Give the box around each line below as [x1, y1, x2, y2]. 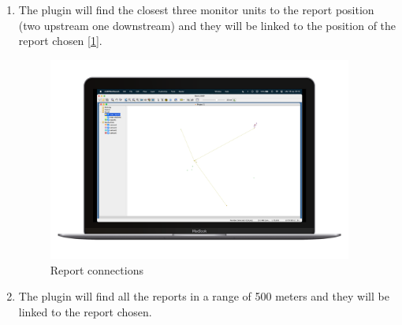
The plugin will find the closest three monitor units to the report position [18, 2, 374, 17]
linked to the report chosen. [18, 304, 152, 320]
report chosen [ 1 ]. [18, 32, 102, 49]
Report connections [50, 261, 143, 278]
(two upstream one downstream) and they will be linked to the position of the [18, 17, 396, 33]
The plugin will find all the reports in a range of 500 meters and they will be [18, 288, 389, 304]
